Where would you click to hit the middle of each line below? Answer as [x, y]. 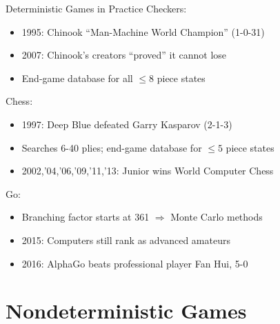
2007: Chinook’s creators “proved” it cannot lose [124, 55]
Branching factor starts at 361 [86, 217]
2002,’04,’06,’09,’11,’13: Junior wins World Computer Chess [148, 171]
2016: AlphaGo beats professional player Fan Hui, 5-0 [135, 263]
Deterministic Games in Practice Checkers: [96, 8]
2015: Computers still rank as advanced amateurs [126, 240]
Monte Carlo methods [217, 217]
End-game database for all [77, 78]
